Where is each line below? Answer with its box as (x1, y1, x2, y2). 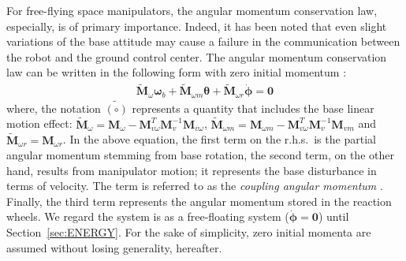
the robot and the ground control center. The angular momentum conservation (6, 48, 387, 65)
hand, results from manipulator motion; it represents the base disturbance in (6, 162, 377, 178)
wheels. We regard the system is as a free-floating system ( (6, 208, 289, 225)
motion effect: (6, 115, 73, 132)
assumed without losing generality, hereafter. (6, 239, 222, 255)
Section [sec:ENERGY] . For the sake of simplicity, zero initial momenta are (6, 224, 371, 240)
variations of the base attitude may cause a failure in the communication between (6, 33, 400, 50)
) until (318, 208, 349, 225)
